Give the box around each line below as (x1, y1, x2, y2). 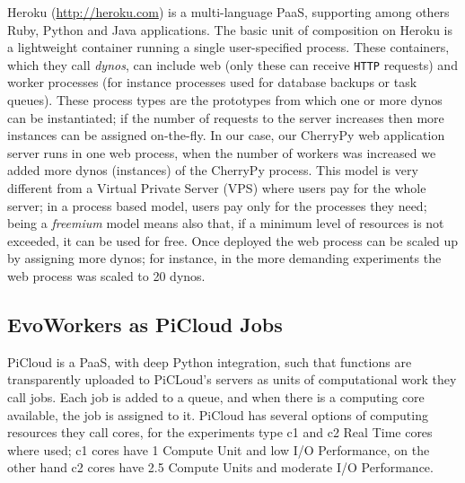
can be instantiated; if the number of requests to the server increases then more (7, 108, 444, 127)
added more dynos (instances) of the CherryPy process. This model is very (7, 161, 418, 180)
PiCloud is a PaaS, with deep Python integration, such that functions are (7, 352, 412, 371)
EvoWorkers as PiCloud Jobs (7, 310, 283, 338)
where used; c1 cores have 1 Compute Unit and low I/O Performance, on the (7, 440, 430, 459)
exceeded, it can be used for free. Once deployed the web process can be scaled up (7, 231, 459, 250)
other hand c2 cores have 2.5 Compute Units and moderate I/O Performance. (7, 458, 434, 477)
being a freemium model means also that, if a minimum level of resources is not (7, 214, 444, 233)
